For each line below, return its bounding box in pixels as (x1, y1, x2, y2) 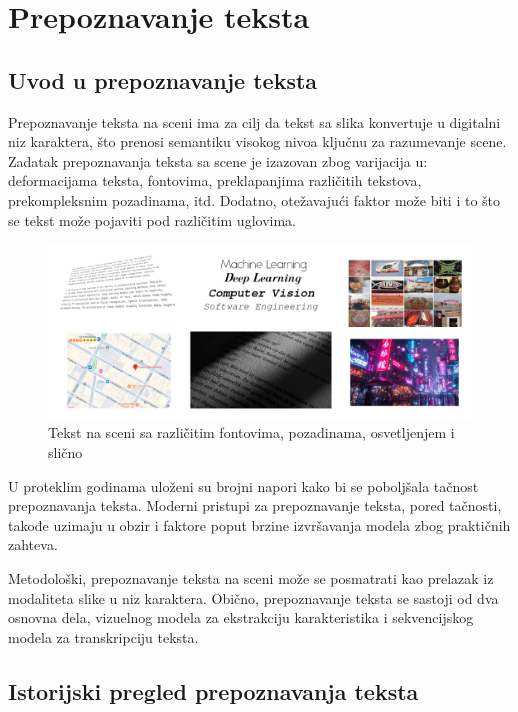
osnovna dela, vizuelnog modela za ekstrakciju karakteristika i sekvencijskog (8, 607, 474, 628)
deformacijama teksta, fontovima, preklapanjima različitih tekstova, (8, 170, 422, 191)
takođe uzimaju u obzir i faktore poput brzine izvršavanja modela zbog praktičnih (8, 514, 511, 535)
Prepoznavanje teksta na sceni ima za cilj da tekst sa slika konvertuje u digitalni (8, 111, 501, 132)
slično (48, 442, 83, 463)
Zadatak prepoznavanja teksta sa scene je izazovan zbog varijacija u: (8, 150, 428, 171)
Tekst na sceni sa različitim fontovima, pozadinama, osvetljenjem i (48, 422, 455, 443)
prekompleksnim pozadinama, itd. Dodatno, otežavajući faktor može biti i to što (8, 189, 500, 210)
